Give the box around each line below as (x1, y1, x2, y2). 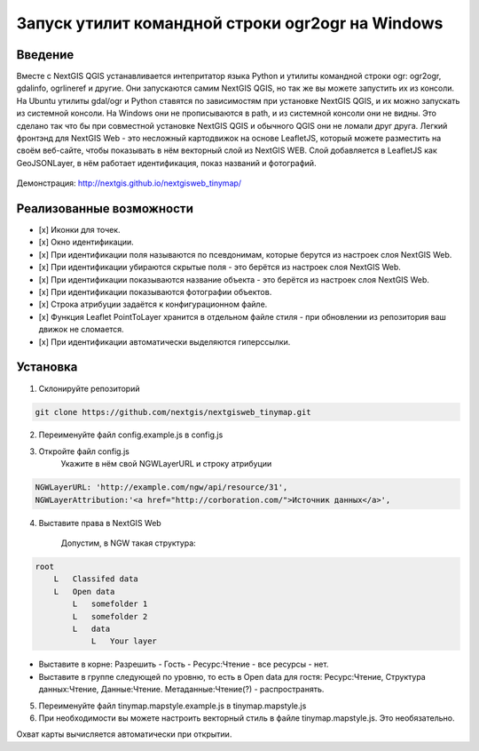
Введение (16, 47, 75, 62)
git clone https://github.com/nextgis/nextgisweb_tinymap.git (35, 407, 311, 417)
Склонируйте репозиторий (38, 383, 140, 394)
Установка (16, 360, 78, 375)
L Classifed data (53, 574, 139, 584)
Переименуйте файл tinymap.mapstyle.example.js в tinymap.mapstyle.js (38, 700, 307, 711)
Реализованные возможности (16, 201, 194, 216)
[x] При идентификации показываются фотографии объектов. (38, 287, 272, 298)
